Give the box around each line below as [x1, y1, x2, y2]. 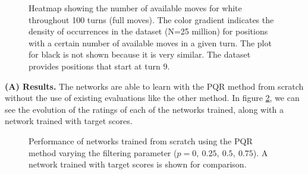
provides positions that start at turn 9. [29, 59, 170, 72]
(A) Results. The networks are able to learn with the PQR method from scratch [5, 80, 304, 92]
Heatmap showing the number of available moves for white [29, 2, 242, 14]
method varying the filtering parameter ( [29, 146, 177, 159]
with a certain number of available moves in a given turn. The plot [29, 36, 272, 49]
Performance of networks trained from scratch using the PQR [29, 134, 253, 147]
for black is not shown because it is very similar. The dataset [29, 48, 251, 61]
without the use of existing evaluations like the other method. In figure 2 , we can [5, 91, 300, 104]
